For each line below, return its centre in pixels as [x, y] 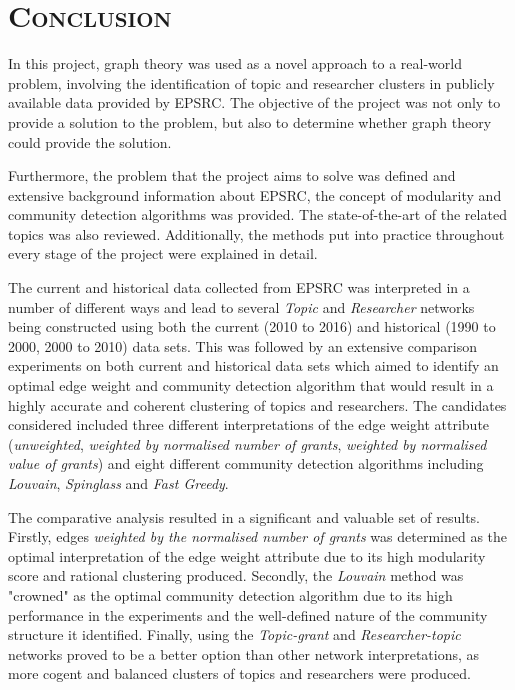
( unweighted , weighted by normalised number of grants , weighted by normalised [247, 443]
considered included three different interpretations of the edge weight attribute [249, 424]
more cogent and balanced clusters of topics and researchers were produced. [240, 673]
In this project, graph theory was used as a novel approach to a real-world [235, 63]
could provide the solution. [90, 141]
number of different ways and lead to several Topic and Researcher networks [241, 306]
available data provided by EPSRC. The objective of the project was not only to [254, 102]
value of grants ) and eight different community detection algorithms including [246, 463]
